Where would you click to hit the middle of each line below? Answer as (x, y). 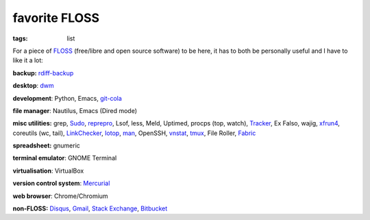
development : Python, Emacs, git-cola (67, 98)
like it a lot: (28, 60)
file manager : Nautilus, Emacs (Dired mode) (75, 110)
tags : (20, 38)
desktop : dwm (33, 86)
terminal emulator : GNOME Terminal (65, 158)
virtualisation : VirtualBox (48, 171)
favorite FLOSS (56, 18)
